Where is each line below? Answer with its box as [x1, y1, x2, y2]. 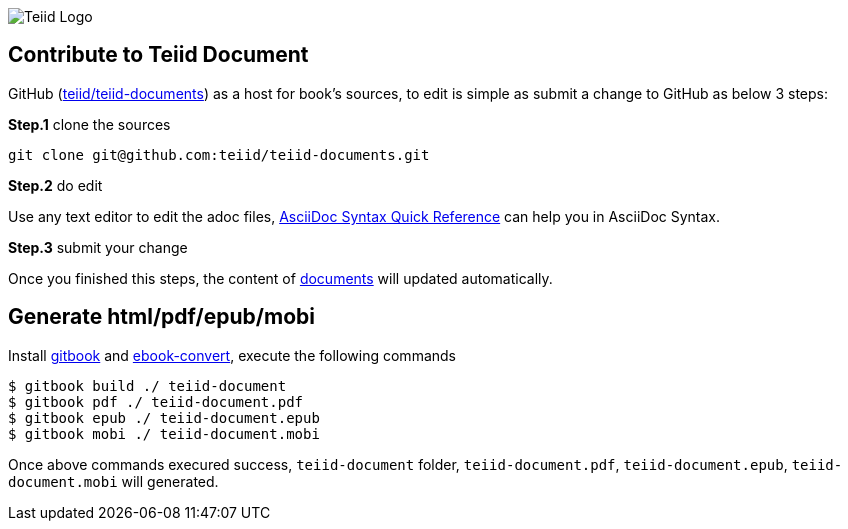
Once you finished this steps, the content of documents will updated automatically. [8, 269, 553, 287]
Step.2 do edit [8, 176, 103, 194]
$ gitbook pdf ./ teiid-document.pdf [8, 393, 304, 410]
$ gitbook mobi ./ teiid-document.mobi [8, 425, 320, 442]
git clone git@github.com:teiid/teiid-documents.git [8, 146, 430, 163]
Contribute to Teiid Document [8, 42, 309, 68]
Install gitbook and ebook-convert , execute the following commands [8, 346, 456, 364]
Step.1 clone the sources [8, 115, 171, 133]
